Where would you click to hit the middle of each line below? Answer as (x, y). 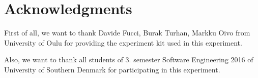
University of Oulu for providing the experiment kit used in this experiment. (123, 42)
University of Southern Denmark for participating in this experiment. (112, 69)
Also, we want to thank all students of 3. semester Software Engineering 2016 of (129, 60)
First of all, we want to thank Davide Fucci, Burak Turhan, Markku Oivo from (127, 33)
